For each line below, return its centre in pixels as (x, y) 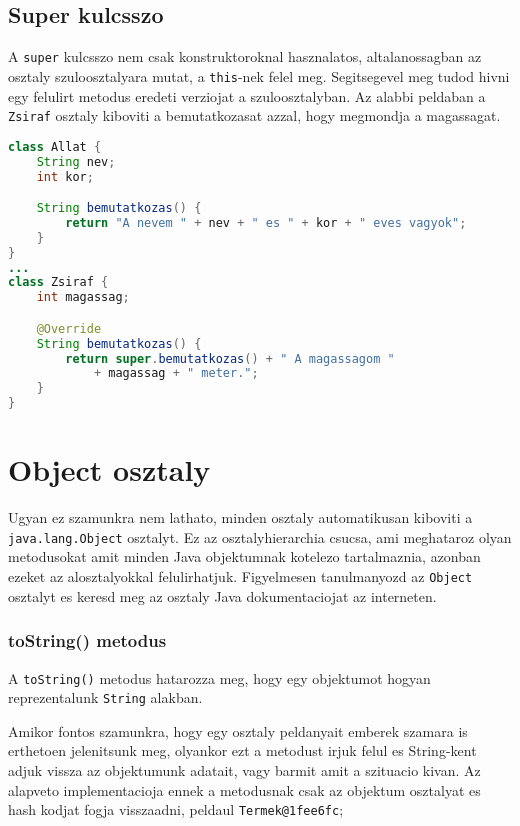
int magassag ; (83, 297)
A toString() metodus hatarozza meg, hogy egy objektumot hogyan (219, 677)
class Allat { (55, 146)
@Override (69, 328)
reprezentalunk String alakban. (105, 697)
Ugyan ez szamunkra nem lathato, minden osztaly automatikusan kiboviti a (240, 517)
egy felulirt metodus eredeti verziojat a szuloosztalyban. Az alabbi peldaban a (247, 95)
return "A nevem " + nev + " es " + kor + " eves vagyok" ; (266, 222)
